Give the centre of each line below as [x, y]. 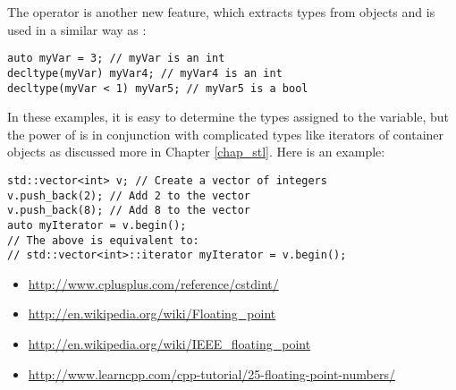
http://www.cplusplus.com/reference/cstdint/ [153, 283]
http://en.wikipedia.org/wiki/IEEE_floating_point [169, 344]
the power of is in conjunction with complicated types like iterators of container [226, 134]
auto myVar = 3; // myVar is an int [116, 59]
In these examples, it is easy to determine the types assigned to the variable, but [228, 117]
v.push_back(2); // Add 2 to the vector [129, 195]
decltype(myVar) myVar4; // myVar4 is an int [145, 73]
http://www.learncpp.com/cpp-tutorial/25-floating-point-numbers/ [211, 373]
